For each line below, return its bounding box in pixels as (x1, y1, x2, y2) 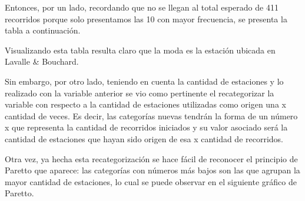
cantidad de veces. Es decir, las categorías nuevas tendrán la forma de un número (5, 109, 298, 122)
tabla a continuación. (5, 24, 81, 36)
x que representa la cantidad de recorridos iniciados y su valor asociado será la (5, 121, 288, 133)
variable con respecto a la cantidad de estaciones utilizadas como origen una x (5, 98, 286, 110)
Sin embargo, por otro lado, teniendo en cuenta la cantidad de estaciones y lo (5, 75, 284, 87)
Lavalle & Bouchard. (5, 55, 79, 68)
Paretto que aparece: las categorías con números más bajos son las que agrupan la (5, 164, 300, 176)
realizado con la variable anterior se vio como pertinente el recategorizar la (5, 86, 274, 99)
